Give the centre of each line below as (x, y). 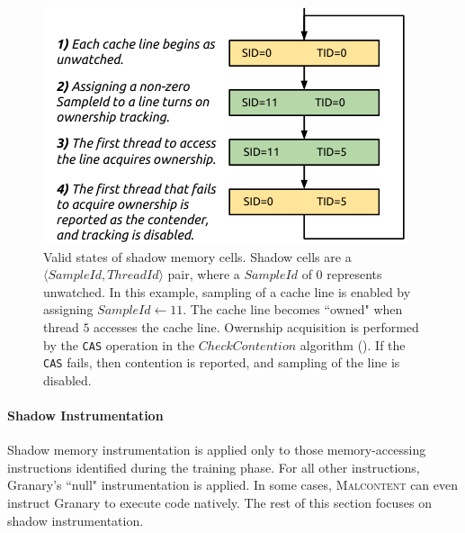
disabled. (67, 379)
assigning (68, 309)
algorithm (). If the (353, 344)
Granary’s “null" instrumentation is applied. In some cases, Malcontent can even (233, 485)
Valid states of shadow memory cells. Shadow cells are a (197, 256)
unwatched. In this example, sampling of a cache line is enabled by (227, 291)
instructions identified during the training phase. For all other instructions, (214, 467)
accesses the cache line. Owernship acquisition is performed (256, 326)
